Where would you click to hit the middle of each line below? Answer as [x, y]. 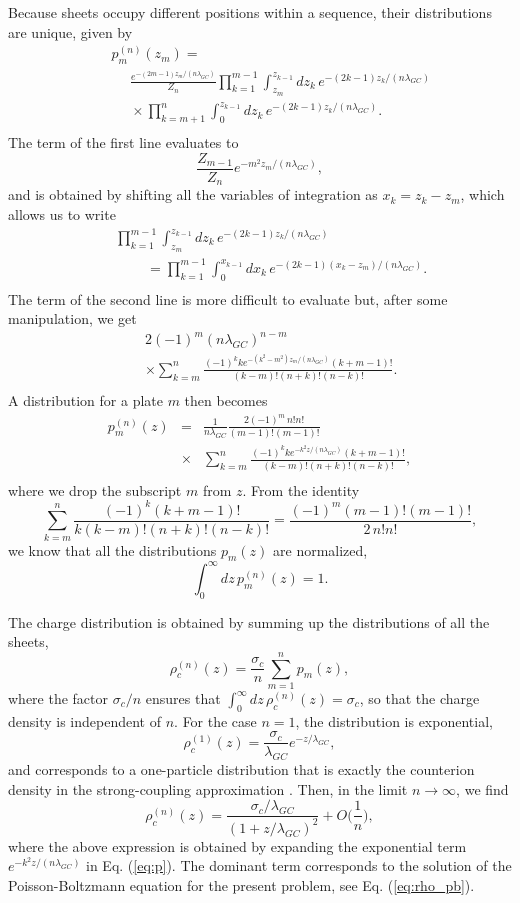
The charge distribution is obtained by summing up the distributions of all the [249, 621]
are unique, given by [70, 31]
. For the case [215, 720]
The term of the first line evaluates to [123, 142]
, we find [482, 788]
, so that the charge [419, 698]
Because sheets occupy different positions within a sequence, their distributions [250, 12]
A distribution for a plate [85, 400]
